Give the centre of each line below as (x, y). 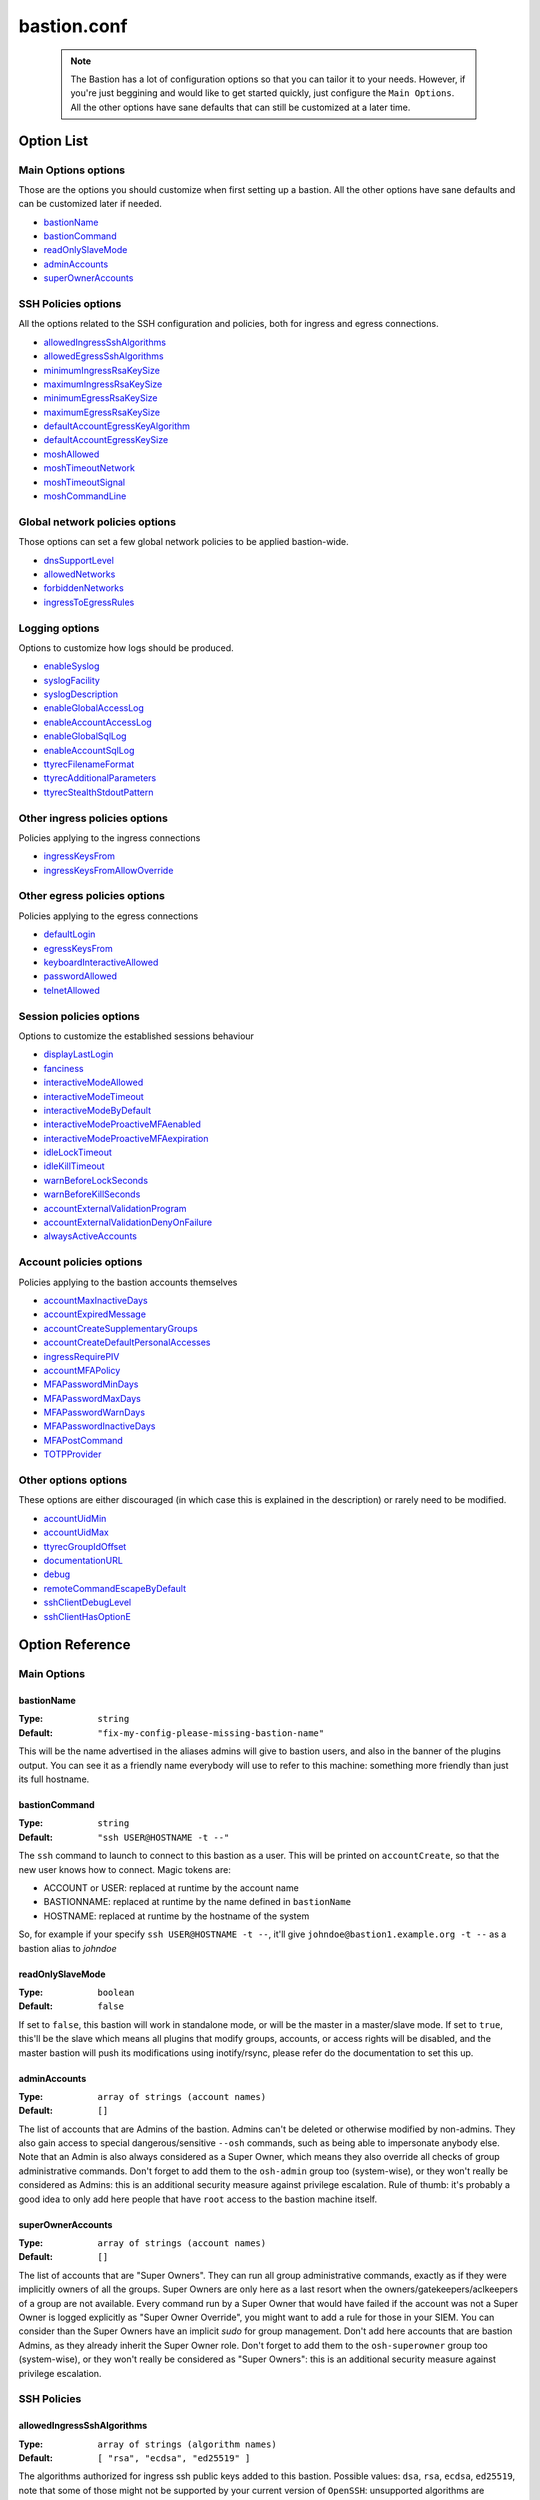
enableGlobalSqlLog (85, 736)
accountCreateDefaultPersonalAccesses (127, 1342)
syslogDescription (81, 694)
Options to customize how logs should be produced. (126, 647)
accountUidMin (75, 1518)
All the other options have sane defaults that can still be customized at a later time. (240, 107)
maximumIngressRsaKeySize (103, 384)
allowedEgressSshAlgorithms (103, 356)
